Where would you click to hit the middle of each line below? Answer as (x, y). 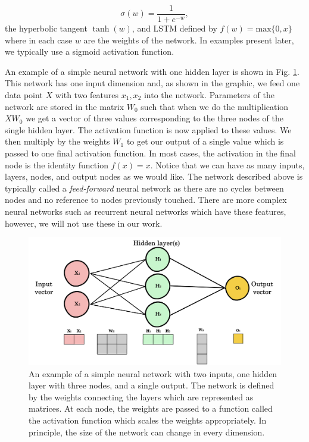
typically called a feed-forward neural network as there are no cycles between (144, 188)
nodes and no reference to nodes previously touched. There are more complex (146, 200)
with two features (87, 95)
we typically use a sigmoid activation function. (90, 51)
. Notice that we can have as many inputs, (227, 164)
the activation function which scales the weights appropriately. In (148, 420)
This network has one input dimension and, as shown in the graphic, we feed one (152, 83)
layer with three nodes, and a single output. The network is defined (152, 385)
